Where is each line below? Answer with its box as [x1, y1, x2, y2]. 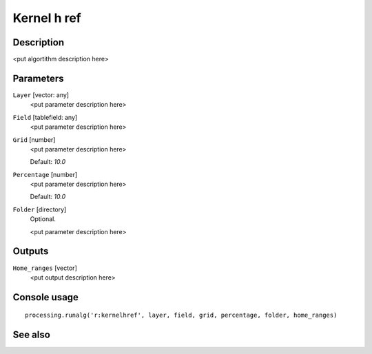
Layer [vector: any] [12, 90, 69, 99]
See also [12, 329, 51, 341]
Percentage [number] [12, 170, 78, 178]
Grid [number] [12, 135, 56, 144]
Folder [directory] [12, 205, 67, 214]
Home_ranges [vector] [12, 264, 77, 272]
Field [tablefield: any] [12, 113, 78, 121]
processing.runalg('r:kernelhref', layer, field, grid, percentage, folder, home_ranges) [25, 311, 338, 320]
